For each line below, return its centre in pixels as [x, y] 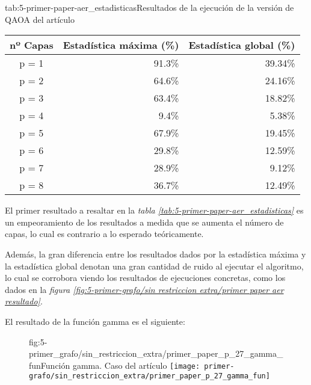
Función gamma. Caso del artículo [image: [120, 365]
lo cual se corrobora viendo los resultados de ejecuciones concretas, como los [145, 278]
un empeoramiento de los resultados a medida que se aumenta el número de [144, 222]
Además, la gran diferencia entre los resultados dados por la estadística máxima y [155, 254]
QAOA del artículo [40, 19]
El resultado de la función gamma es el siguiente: [95, 321]
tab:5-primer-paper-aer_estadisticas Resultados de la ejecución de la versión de [149, 7]
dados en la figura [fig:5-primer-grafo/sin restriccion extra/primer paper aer [144, 289]
